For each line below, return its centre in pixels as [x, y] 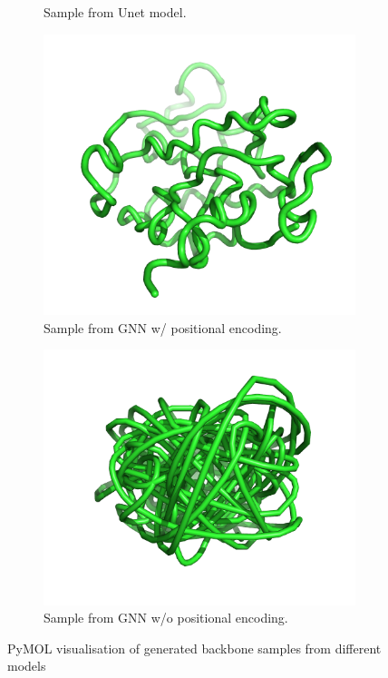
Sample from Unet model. [115, 12]
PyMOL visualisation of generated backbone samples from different [194, 648]
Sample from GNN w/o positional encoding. [166, 618]
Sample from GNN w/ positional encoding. [163, 327]
